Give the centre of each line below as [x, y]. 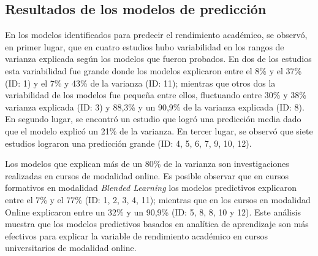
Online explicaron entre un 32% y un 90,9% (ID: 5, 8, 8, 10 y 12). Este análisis [153, 211]
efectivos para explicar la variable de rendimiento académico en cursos [136, 235]
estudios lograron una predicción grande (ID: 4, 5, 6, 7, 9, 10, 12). [128, 143]
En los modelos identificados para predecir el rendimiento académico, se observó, [156, 35]
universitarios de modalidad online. [71, 248]
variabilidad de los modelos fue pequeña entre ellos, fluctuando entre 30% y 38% [156, 95]
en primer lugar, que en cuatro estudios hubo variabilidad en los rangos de [145, 46]
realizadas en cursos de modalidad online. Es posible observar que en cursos [147, 175]
